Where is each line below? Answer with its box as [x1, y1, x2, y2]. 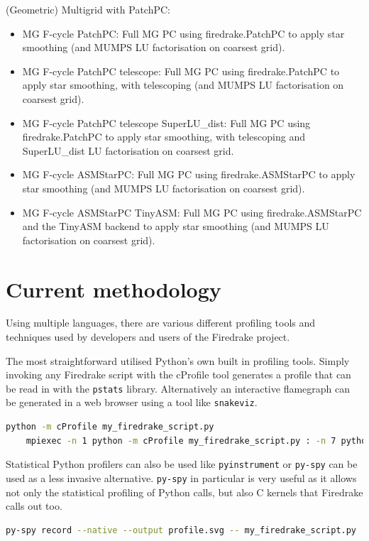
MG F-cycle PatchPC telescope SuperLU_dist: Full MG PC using [22, 115, 311, 130]
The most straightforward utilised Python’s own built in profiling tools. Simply [6, 353, 350, 368]
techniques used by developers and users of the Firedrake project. [6, 329, 290, 344]
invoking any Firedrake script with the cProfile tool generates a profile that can [6, 367, 351, 382]
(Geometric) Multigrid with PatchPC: [6, 2, 170, 16]
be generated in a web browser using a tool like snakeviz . [6, 395, 258, 410]
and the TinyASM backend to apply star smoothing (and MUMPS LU [22, 219, 329, 234]
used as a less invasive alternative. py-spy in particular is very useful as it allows [6, 470, 357, 485]
